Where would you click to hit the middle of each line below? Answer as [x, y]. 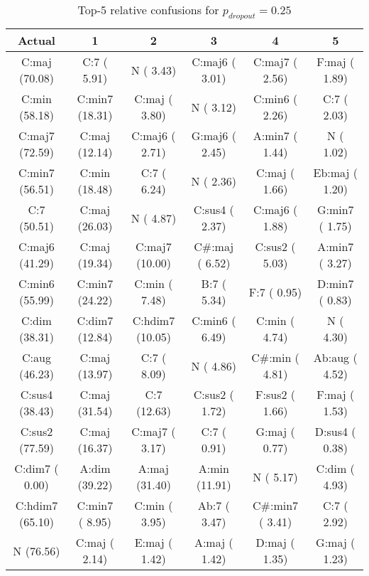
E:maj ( [154, 543]
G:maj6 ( [214, 136]
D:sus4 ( [335, 432]
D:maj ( [275, 543]
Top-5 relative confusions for [148, 10]
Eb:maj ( [335, 173]
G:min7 [335, 210]
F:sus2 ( [276, 395]
